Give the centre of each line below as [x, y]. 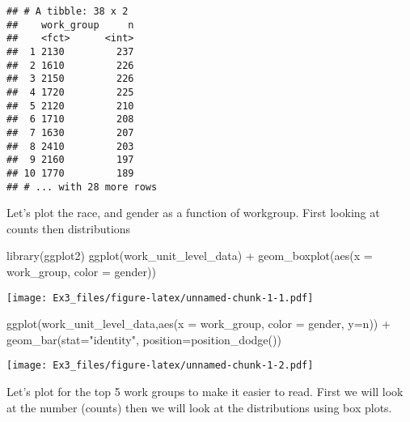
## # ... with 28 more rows [82, 187]
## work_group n [70, 25]
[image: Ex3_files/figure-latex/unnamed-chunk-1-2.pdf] [160, 366]
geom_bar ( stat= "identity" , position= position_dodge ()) [144, 339]
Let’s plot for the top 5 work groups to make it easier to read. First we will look [205, 392]
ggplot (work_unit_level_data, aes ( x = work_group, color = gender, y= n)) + [199, 324]
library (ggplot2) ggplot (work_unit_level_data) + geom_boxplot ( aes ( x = [190, 256]
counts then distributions [69, 228]
